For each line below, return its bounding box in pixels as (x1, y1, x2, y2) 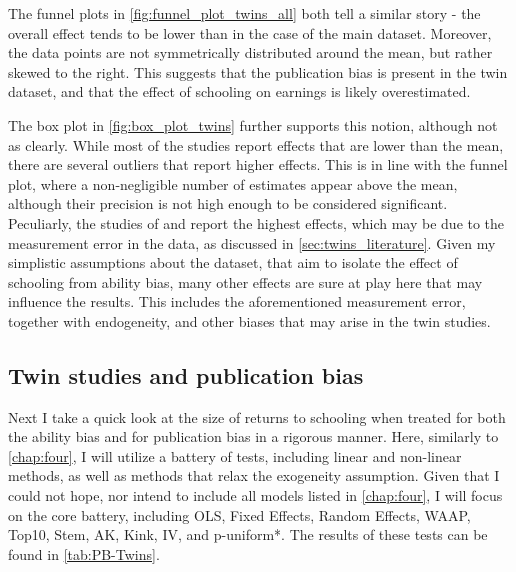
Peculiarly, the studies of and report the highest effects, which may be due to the (8, 212, 505, 233)
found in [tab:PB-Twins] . (8, 543, 160, 564)
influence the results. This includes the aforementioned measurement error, (8, 291, 466, 312)
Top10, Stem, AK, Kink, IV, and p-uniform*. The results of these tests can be (8, 524, 488, 545)
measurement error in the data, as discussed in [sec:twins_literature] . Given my (8, 232, 496, 253)
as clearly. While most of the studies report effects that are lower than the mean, (8, 134, 504, 155)
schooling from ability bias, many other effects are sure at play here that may (8, 271, 483, 292)
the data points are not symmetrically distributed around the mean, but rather (8, 42, 493, 63)
